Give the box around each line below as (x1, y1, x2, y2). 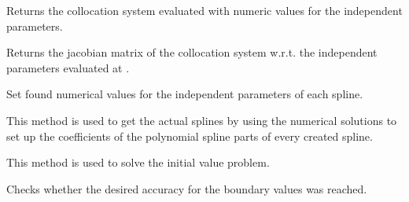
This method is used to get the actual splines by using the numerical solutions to (6, 112, 397, 128)
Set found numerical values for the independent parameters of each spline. (6, 86, 363, 102)
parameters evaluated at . (6, 59, 130, 75)
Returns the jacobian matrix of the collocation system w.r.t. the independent (6, 44, 378, 61)
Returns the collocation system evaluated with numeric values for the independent (6, 2, 403, 18)
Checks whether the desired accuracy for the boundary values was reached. (6, 180, 367, 196)
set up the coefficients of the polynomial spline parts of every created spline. (6, 127, 373, 144)
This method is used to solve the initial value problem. (6, 154, 270, 171)
